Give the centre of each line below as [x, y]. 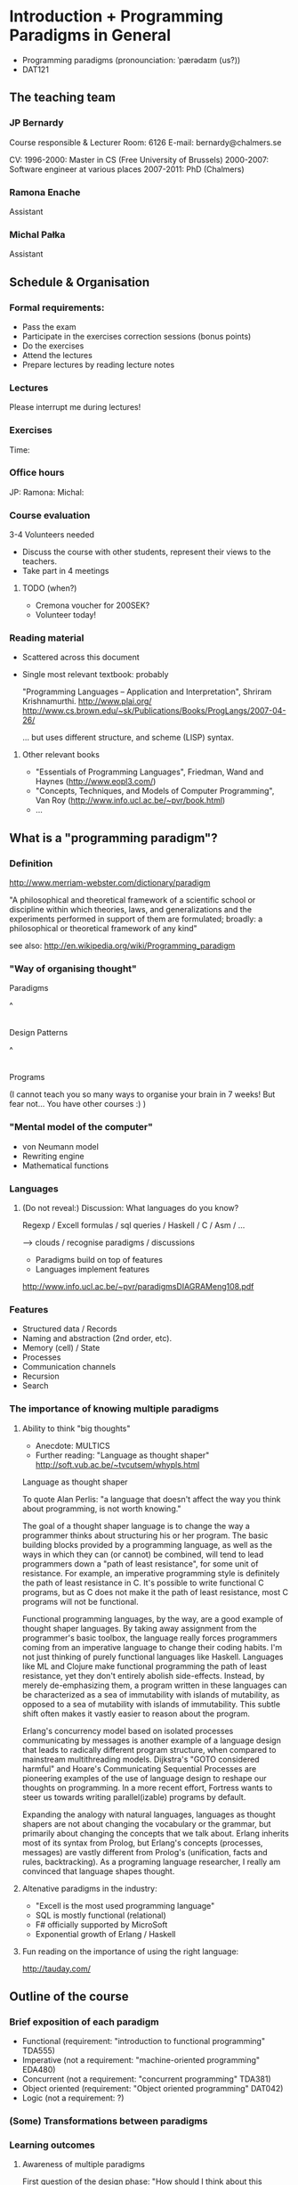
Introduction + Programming [117, 16]
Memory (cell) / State [61, 1348]
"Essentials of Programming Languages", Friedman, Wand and [149, 772]
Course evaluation [50, 515]
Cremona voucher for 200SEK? [93, 606]
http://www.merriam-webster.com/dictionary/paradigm [110, 883]
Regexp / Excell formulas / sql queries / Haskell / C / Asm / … [133, 1225]
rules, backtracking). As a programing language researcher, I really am [151, 1862]
